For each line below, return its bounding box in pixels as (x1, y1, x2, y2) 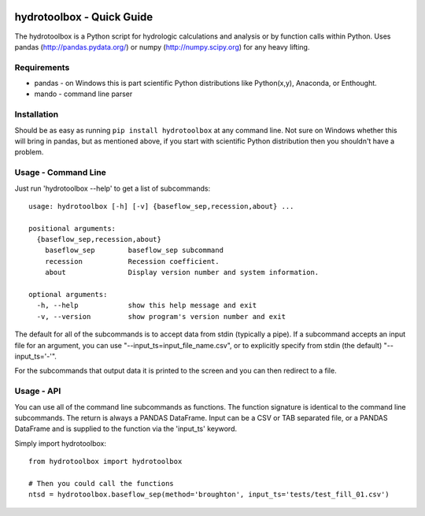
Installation (14, 109, 59, 120)
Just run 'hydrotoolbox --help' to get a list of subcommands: (14, 184, 211, 193)
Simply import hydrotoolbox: (14, 438, 106, 448)
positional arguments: (28, 224, 116, 232)
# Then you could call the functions (28, 479, 175, 488)
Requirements (14, 61, 70, 72)
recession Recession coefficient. (44, 257, 220, 265)
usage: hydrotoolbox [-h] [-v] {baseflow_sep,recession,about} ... (28, 202, 294, 210)
